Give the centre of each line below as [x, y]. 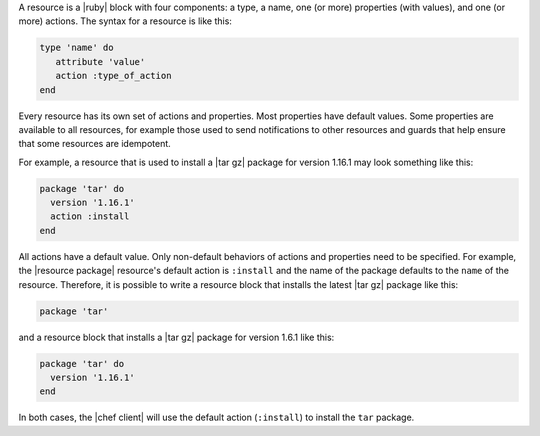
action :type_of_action [113, 76]
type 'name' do [76, 48]
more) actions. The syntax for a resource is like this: [125, 21]
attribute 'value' [100, 61]
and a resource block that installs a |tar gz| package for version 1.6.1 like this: [176, 337]
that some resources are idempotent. [95, 144]
